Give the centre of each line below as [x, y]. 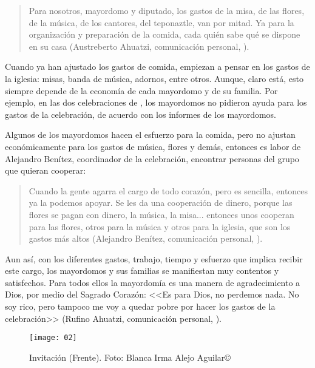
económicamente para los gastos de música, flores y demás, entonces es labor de [153, 146]
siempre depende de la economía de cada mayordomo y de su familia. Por [141, 90]
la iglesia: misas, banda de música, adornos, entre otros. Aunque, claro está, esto [154, 78]
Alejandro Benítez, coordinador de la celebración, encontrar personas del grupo [152, 158]
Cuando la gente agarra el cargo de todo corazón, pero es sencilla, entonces [168, 190]
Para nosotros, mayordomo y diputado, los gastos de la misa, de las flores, [167, 10]
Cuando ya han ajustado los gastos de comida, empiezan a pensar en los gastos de [157, 66]
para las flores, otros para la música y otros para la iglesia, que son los [160, 226]
